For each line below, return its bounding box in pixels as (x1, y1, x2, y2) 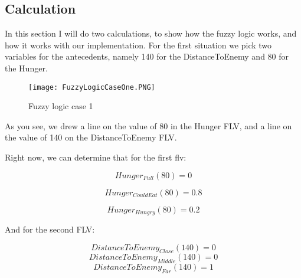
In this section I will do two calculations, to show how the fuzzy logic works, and (5, 27, 297, 40)
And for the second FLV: (5, 223, 95, 236)
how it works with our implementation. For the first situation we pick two (5, 38, 272, 51)
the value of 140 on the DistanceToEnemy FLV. (5, 131, 177, 143)
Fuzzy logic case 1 (28, 100, 93, 112)
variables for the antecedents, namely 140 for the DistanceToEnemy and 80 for (5, 50, 289, 63)
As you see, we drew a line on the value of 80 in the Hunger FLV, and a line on (5, 119, 292, 132)
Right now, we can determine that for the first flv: (5, 151, 187, 163)
